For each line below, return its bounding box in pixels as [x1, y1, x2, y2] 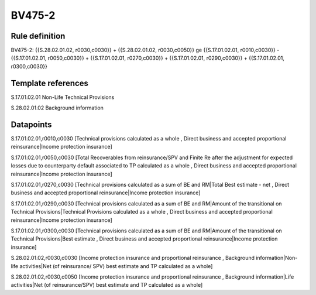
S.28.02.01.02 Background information [11, 104, 104, 111]
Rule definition [11, 31, 66, 41]
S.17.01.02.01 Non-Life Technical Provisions [11, 94, 115, 101]
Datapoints [11, 119, 52, 129]
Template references [11, 78, 89, 88]
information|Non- [255, 255, 298, 262]
